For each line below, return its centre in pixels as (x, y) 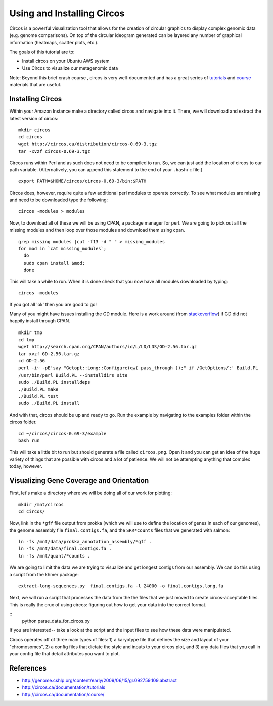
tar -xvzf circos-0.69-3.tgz (54, 151)
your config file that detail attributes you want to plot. (65, 654)
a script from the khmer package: (44, 574)
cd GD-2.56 (32, 361)
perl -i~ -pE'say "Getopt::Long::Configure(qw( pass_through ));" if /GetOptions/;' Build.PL (138, 368)
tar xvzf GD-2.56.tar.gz (49, 354)
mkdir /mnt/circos (41, 505)
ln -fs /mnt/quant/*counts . (54, 556)
